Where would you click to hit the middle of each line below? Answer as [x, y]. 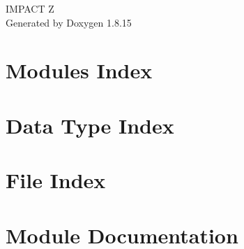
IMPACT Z [30, 8]
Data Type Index [90, 125]
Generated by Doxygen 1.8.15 [69, 22]
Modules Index [79, 70]
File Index [56, 180]
